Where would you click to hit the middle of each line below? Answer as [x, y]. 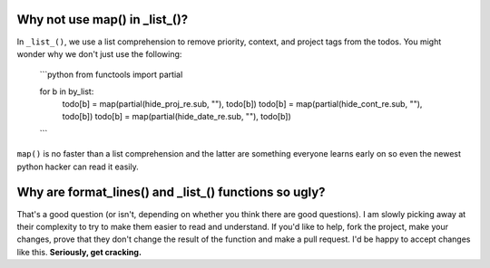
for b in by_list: [67, 91]
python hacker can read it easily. [78, 167]
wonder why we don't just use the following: [99, 53]
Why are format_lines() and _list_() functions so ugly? [171, 192]
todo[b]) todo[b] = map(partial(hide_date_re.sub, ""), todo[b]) [177, 117]
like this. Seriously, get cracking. [79, 252]
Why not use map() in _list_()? [103, 19]
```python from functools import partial [111, 75]
